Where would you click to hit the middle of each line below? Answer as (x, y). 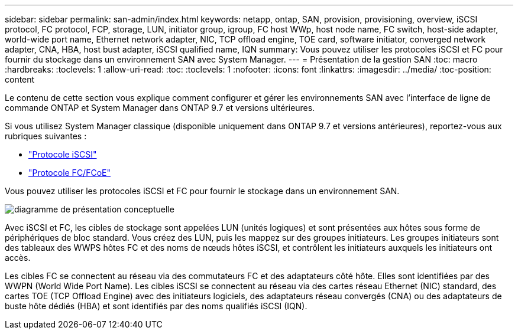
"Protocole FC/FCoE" (69, 173)
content (20, 79)
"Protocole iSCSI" (63, 154)
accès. (18, 258)
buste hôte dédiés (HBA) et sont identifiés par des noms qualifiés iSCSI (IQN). (156, 306)
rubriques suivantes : (46, 136)
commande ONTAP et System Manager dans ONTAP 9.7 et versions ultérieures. (160, 108)
